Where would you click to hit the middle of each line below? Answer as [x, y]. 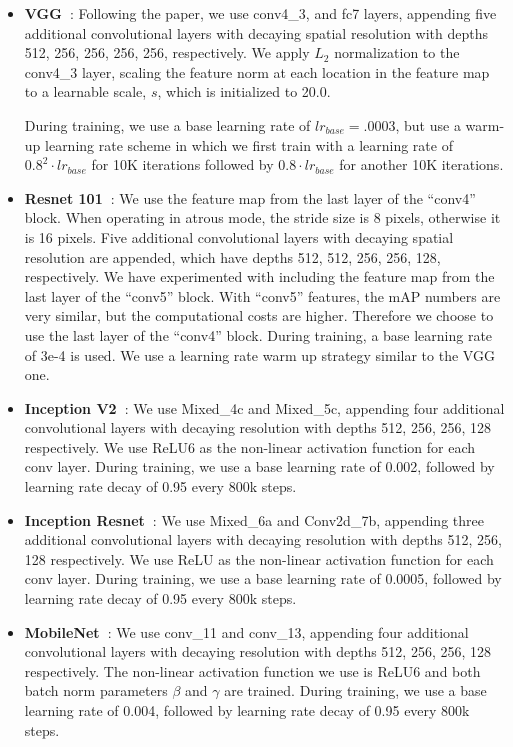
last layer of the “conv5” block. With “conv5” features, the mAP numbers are [262, 295]
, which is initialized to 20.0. [244, 91]
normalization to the [397, 52]
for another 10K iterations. [421, 164]
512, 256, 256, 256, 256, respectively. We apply [167, 52]
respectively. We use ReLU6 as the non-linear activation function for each [250, 446]
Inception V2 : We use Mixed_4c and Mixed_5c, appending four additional [264, 407]
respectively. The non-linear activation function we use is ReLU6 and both [252, 670]
